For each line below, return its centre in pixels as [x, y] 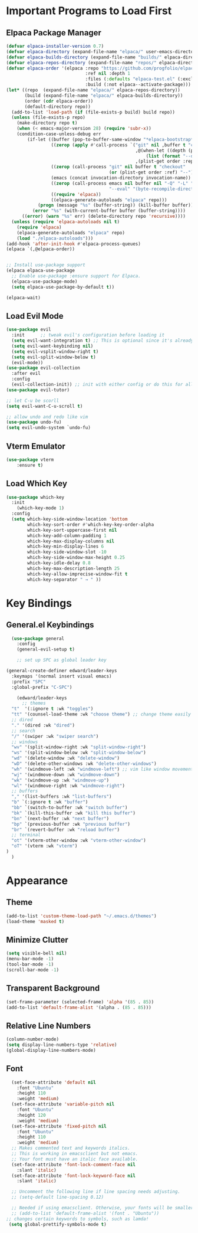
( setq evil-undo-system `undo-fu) [49, 428]
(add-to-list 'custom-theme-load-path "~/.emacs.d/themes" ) [82, 916]
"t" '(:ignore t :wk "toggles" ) [52, 709]
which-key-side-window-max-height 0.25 [76, 558]
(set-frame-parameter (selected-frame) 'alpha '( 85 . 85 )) [80, 1002]
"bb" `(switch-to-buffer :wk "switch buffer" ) [70, 808]
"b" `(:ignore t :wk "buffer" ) [50, 802]
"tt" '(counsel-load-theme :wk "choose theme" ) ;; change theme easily [101, 714]
